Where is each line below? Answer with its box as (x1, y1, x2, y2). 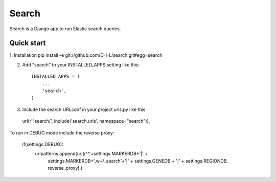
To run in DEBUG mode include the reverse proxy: (9, 129, 114, 135)
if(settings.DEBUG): (22, 141, 63, 147)
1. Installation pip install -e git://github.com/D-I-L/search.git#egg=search (9, 52, 163, 58)
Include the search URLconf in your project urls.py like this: (22, 106, 147, 112)
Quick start (9, 39, 46, 48)
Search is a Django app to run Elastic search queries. (9, 26, 121, 32)
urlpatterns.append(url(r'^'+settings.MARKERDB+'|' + (35, 151, 148, 157)
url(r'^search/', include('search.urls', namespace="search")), (22, 118, 150, 124)
